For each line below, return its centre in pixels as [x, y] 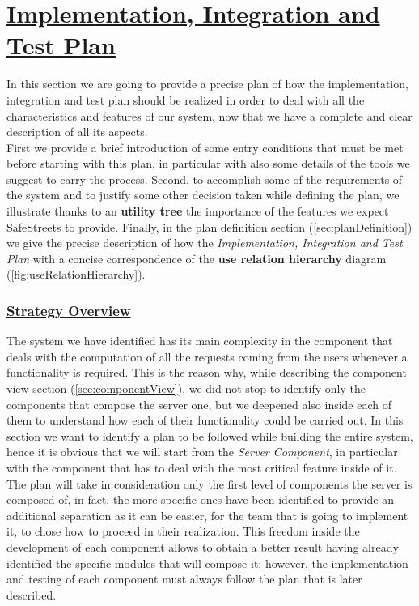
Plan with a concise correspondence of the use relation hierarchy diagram [197, 258]
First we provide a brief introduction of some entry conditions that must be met [205, 147]
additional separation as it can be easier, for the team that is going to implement [207, 515]
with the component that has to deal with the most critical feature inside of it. [202, 467]
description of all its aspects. [77, 132]
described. [32, 594]
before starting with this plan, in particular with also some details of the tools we [208, 163]
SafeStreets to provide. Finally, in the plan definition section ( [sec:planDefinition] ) [209, 226]
